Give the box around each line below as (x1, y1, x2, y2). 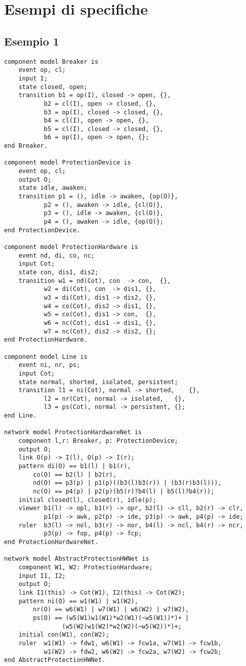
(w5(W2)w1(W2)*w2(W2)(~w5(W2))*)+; (62, 622, 182, 630)
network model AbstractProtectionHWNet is (4, 555, 149, 563)
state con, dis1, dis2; (18, 268, 99, 276)
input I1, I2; (18, 572, 66, 579)
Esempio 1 (4, 33, 59, 49)
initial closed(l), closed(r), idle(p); (18, 496, 156, 504)
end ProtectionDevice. (4, 226, 80, 234)
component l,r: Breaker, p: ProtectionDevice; (18, 437, 178, 445)
